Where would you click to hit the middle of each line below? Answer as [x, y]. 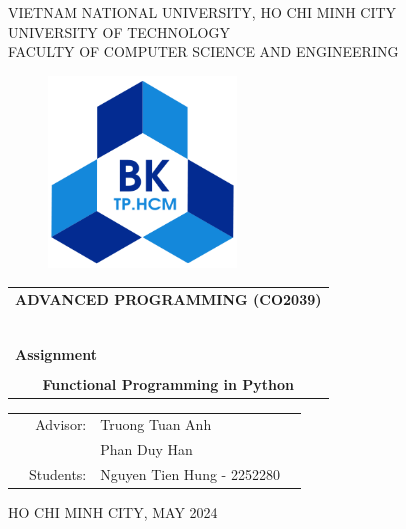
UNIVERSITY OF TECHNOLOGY [119, 31]
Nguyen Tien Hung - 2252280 [190, 474]
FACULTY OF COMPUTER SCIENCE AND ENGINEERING [203, 51]
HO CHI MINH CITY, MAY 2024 [113, 512]
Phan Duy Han [146, 449]
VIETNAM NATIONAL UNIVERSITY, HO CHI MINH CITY [202, 12]
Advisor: [61, 424]
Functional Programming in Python [168, 383]
